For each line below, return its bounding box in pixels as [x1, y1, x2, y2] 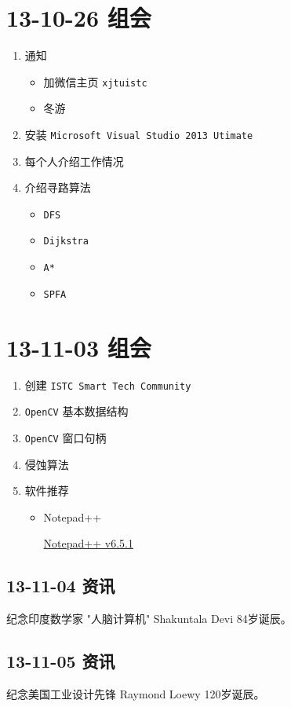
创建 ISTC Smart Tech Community [24, 376, 191, 393]
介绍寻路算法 [24, 179, 91, 196]
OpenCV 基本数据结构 [24, 403, 129, 419]
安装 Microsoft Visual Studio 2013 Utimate [24, 126, 253, 142]
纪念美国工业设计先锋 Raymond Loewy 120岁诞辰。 [6, 685, 265, 702]
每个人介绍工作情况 [24, 152, 124, 169]
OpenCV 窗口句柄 [24, 429, 107, 445]
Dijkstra [43, 236, 89, 247]
